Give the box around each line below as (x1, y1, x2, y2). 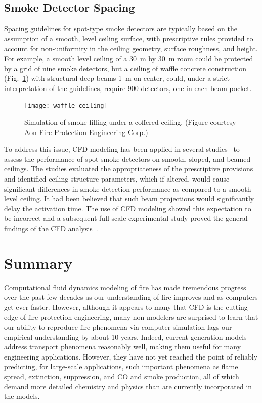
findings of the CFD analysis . (4, 222, 98, 233)
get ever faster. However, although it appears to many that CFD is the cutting (4, 301, 248, 312)
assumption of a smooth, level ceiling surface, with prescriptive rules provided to (4, 33, 253, 43)
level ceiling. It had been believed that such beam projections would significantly (4, 193, 254, 204)
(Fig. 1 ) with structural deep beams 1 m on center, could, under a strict (4, 73, 230, 83)
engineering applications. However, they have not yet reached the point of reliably (4, 351, 258, 362)
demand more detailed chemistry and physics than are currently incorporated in (4, 381, 252, 391)
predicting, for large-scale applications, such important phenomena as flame (4, 361, 238, 372)
